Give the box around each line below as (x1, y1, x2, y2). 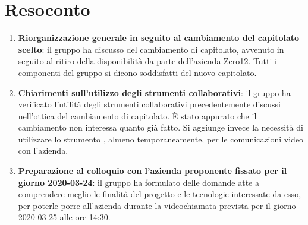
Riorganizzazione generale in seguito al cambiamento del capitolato (18, 31, 300, 44)
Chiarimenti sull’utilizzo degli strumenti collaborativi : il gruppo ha (18, 86, 291, 99)
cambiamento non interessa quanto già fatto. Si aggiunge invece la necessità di (18, 121, 303, 134)
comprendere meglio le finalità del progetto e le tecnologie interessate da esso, (18, 188, 301, 200)
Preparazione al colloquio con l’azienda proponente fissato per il (18, 164, 287, 177)
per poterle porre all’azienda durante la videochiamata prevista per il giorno (18, 199, 296, 211)
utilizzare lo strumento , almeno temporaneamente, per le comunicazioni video (18, 132, 304, 145)
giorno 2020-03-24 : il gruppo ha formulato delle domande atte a (18, 176, 259, 188)
